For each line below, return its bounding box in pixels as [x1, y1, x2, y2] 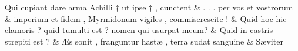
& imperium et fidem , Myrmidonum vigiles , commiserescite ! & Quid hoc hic [5, 12, 287, 24]
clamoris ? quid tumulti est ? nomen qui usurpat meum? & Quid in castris [5, 24, 273, 36]
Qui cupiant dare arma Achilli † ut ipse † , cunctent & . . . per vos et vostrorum [5, 1, 293, 13]
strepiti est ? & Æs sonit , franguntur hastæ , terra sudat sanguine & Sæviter [5, 35, 283, 47]
